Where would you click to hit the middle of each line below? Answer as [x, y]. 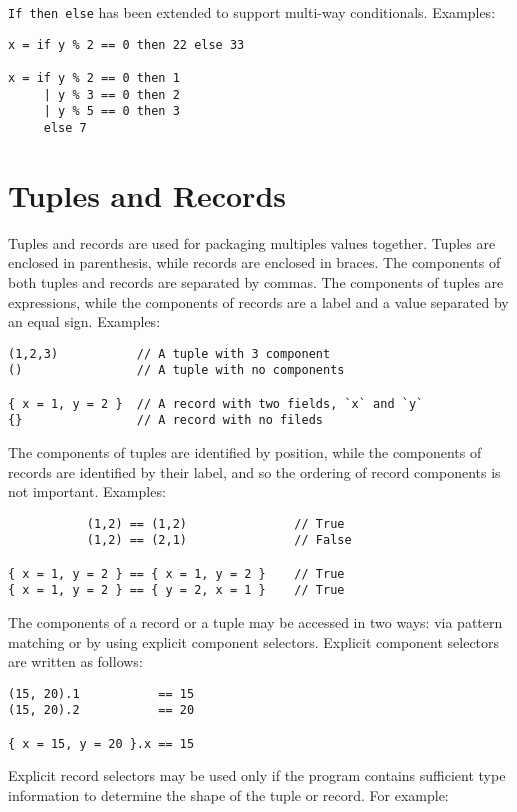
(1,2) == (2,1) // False [219, 540]
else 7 [65, 127]
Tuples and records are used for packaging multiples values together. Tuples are [252, 242]
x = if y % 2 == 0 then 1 [94, 77]
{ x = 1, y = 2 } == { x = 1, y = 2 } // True [176, 573]
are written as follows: [75, 661]
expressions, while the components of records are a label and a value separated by [258, 301]
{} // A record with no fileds [165, 420]
